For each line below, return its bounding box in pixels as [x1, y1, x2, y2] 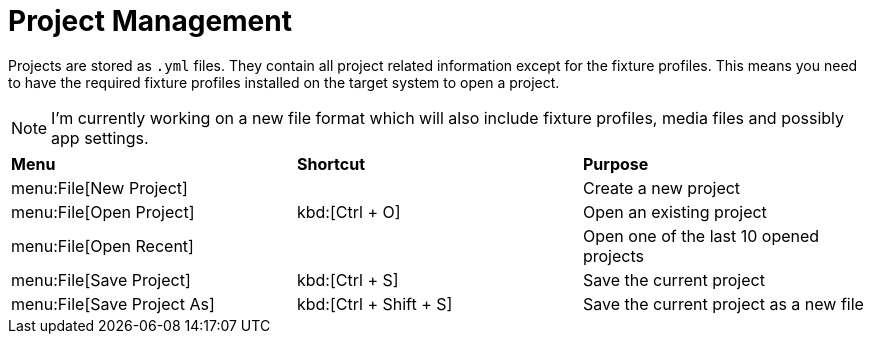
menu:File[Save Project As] [11, 293, 215, 314]
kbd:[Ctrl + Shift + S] [296, 293, 453, 314]
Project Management [8, 4, 292, 38]
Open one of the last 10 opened [582, 225, 820, 246]
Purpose [582, 153, 649, 174]
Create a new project [582, 177, 741, 198]
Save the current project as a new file [582, 293, 864, 314]
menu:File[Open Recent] [11, 235, 194, 256]
